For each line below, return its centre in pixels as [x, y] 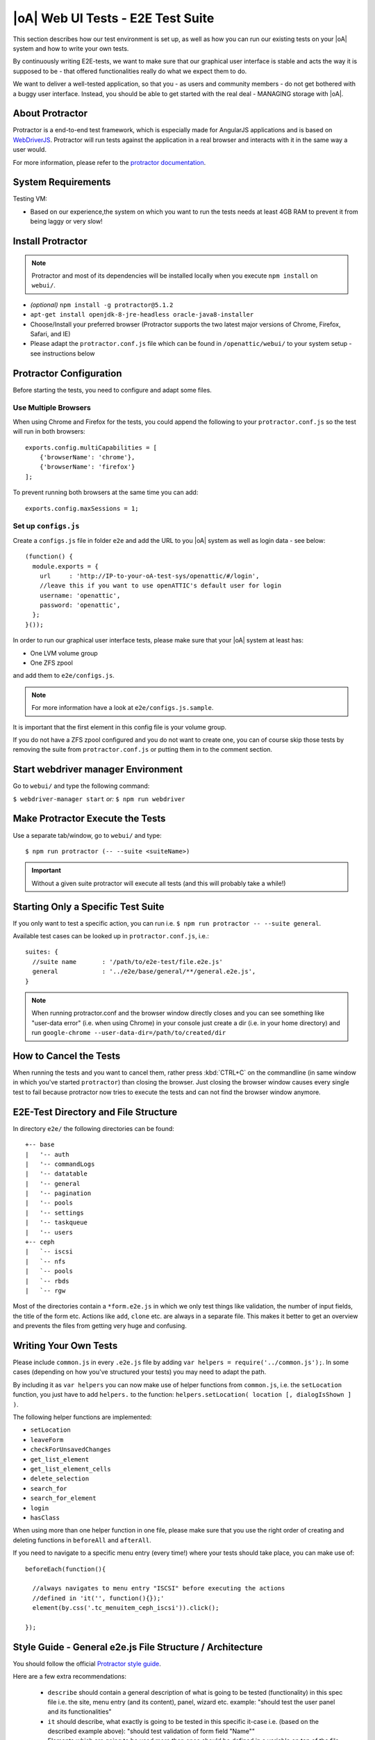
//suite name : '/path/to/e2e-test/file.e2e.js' [128, 962]
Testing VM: [30, 199]
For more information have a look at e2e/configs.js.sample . [123, 708]
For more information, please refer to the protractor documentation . [109, 162]
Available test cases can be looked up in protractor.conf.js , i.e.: [111, 936]
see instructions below [62, 353]
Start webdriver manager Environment [98, 769]
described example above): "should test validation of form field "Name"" [151, 1731]
